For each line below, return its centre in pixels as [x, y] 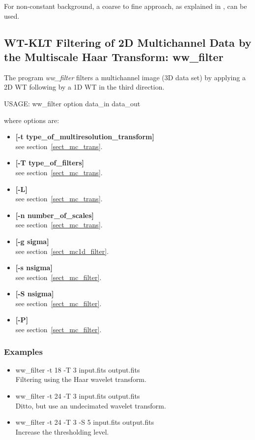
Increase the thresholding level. [62, 431]
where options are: [32, 120]
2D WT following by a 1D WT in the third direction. [84, 87]
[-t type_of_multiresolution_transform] [85, 137]
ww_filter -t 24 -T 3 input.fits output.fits [78, 396]
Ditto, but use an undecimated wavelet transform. [91, 405]
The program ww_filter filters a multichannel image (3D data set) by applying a [125, 77]
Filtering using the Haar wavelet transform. [81, 379]
